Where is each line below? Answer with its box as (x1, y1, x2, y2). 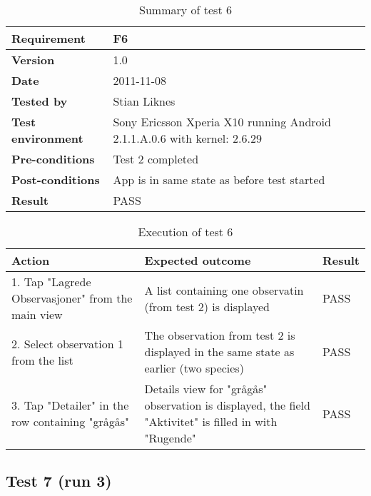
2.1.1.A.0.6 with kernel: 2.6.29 (113, 130, 262, 146)
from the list (11, 351, 73, 368)
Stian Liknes (113, 93, 176, 109)
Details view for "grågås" (144, 380, 268, 397)
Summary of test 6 (139, 1, 232, 18)
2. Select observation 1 (11, 335, 124, 352)
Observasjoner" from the (11, 290, 133, 306)
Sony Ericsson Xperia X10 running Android (113, 113, 331, 130)
